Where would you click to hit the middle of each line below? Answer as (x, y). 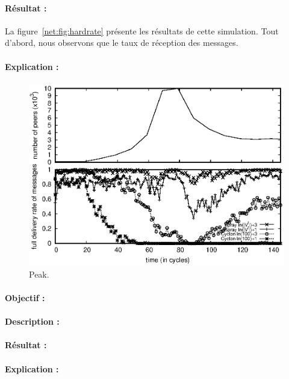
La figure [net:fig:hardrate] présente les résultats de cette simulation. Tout (142, 30)
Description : (32, 321)
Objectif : (25, 298)
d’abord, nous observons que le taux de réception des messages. (122, 43)
